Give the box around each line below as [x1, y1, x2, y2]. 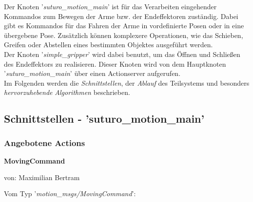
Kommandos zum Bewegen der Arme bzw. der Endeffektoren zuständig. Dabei [4, 11, 238, 21]
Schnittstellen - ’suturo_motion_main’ [4, 111, 205, 126]
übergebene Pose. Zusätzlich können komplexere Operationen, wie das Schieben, [4, 30, 243, 40]
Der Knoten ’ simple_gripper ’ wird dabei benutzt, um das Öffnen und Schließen [4, 49, 240, 59]
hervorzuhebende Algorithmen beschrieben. [4, 87, 130, 97]
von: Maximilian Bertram [4, 172, 80, 182]
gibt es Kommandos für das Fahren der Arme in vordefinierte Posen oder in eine [4, 20, 244, 31]
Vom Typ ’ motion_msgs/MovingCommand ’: [4, 188, 136, 199]
